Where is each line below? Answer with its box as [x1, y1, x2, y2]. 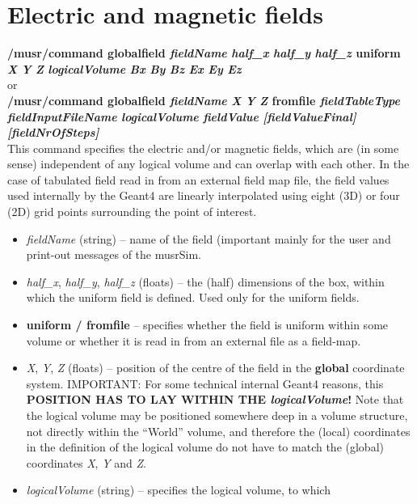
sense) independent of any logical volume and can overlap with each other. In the [7, 155, 410, 172]
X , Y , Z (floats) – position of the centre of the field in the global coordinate [26, 359, 405, 376]
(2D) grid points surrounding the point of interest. [7, 203, 257, 220]
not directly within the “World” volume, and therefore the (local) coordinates [26, 422, 411, 439]
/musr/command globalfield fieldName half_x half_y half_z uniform [7, 44, 401, 61]
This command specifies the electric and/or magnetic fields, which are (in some [7, 139, 399, 156]
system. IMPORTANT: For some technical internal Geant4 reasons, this [26, 375, 384, 392]
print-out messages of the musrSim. [26, 246, 201, 263]
